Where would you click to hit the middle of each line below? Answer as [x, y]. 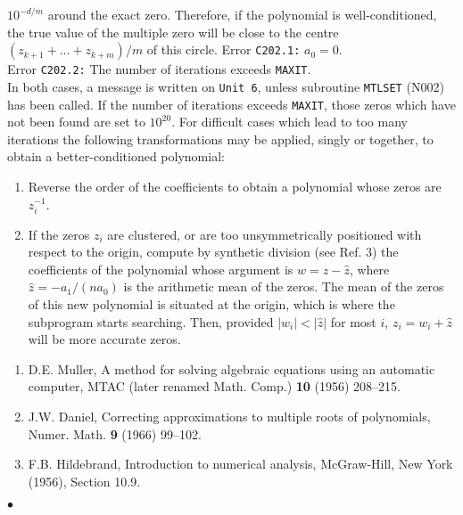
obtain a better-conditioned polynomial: [116, 156]
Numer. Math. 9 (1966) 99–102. [115, 433]
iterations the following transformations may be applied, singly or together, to [220, 139]
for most [353, 321]
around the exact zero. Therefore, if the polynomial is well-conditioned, [242, 14]
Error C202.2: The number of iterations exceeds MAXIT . [159, 69]
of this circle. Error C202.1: [223, 49]
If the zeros [59, 234]
